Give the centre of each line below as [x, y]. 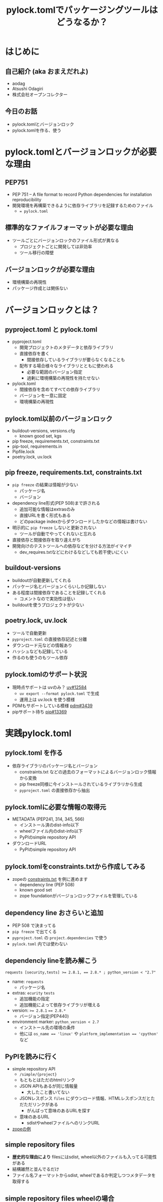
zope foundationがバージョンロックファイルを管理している [79, 896]
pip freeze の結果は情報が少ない [45, 485]
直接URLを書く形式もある [45, 515]
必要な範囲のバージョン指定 [55, 372]
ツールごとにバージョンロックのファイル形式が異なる [66, 240]
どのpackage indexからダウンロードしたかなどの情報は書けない [83, 522]
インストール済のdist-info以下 [49, 825]
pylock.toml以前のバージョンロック [59, 419]
